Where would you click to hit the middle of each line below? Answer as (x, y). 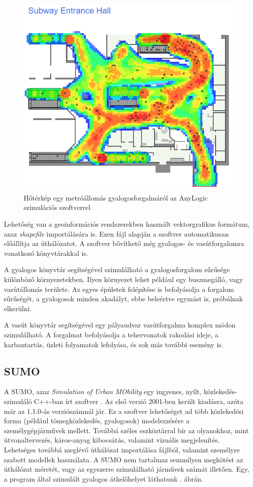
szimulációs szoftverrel (57, 207)
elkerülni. (18, 308)
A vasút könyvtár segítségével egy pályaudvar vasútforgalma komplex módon (120, 325)
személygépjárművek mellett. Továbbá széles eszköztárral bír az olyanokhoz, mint (126, 430)
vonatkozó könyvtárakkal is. (46, 253)
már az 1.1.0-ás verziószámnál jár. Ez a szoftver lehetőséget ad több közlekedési (124, 411)
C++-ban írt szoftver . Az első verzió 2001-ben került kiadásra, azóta (139, 401)
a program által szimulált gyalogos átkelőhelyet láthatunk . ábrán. (104, 478)
